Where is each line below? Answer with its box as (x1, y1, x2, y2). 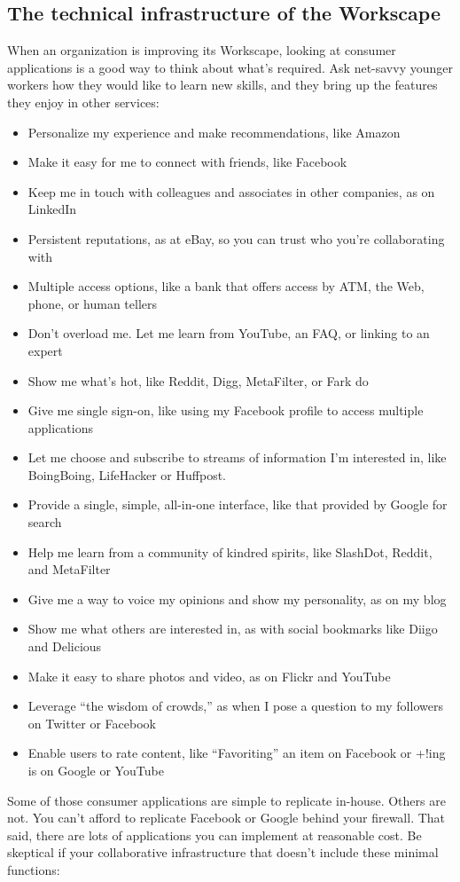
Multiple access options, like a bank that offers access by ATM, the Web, (27, 277, 425, 295)
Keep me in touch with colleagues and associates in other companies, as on (27, 182, 435, 201)
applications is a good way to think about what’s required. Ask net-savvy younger (7, 58, 453, 76)
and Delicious (27, 637, 102, 656)
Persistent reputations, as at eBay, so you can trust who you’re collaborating (27, 229, 445, 248)
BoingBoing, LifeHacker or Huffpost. (27, 465, 226, 484)
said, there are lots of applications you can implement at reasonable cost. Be (7, 825, 422, 844)
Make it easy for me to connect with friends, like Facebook (27, 153, 347, 171)
